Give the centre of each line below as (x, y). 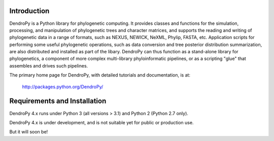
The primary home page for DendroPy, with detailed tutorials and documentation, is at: (100, 75)
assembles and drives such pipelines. (49, 65)
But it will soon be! (29, 132)
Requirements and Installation (58, 101)
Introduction (29, 11)
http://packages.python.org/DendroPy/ (63, 87)
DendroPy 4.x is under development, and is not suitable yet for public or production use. (101, 122)
